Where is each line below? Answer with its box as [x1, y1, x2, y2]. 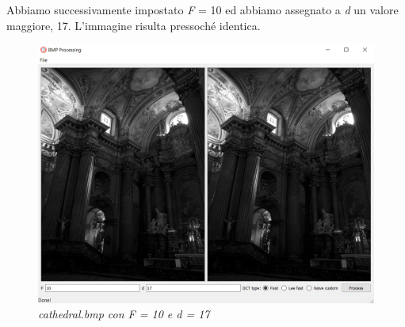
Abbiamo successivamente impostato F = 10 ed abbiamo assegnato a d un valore [6, 2, 399, 17]
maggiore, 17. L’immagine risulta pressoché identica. [6, 17, 261, 33]
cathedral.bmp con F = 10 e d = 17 [38, 306, 210, 322]
